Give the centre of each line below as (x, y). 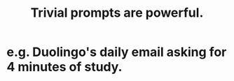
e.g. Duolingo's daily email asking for (117, 52)
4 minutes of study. (64, 67)
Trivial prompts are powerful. (117, 13)
